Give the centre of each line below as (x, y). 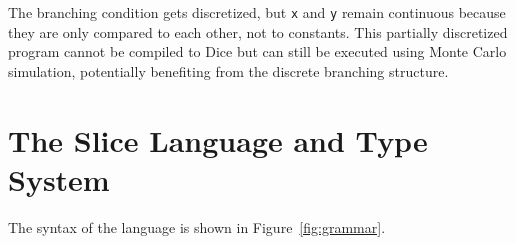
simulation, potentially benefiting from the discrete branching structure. (228, 70)
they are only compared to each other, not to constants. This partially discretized (258, 31)
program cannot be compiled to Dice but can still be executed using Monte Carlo (257, 51)
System (59, 178)
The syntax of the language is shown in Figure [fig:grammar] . (197, 226)
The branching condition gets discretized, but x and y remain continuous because (257, 12)
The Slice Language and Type (218, 139)
